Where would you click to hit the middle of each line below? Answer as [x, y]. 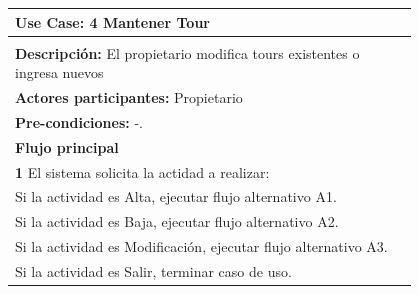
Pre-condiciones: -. [79, 121]
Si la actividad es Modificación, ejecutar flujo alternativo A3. [201, 246]
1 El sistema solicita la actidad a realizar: [142, 171]
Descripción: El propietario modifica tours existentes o [187, 52]
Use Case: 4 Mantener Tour [112, 21]
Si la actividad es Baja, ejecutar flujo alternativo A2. [177, 221]
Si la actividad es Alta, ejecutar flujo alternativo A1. [176, 196]
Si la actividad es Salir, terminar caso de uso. [153, 270]
